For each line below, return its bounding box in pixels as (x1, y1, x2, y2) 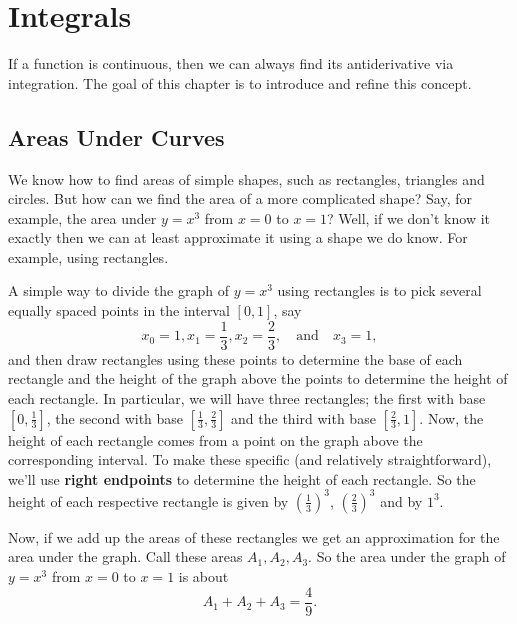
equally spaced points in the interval (8, 300, 230, 321)
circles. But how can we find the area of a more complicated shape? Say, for (8, 188, 473, 209)
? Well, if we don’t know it (327, 207, 490, 228)
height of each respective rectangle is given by (8, 490, 289, 511)
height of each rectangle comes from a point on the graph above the (8, 429, 423, 450)
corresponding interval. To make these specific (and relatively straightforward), (8, 449, 492, 470)
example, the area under (8, 207, 157, 228)
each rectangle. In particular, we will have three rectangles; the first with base (8, 387, 486, 408)
